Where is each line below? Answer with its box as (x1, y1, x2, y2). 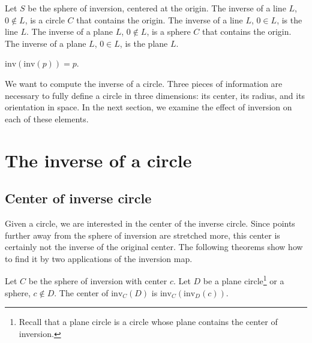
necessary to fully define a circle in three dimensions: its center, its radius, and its (5, 89, 305, 101)
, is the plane (119, 37, 168, 49)
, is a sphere (146, 25, 191, 38)
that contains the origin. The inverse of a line (76, 13, 243, 26)
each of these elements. (5, 112, 89, 125)
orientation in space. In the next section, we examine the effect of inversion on (5, 101, 292, 113)
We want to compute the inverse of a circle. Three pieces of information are (5, 77, 283, 89)
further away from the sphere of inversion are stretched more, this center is (5, 228, 280, 241)
